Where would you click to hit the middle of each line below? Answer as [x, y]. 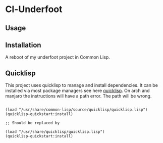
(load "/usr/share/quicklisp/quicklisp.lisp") [55, 132]
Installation [23, 45]
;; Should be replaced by [32, 123]
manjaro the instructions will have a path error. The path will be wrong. [78, 96]
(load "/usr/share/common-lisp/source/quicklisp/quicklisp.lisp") [76, 110]
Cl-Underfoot [34, 9]
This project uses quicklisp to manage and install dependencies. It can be [82, 85]
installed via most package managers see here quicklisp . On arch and [77, 91]
